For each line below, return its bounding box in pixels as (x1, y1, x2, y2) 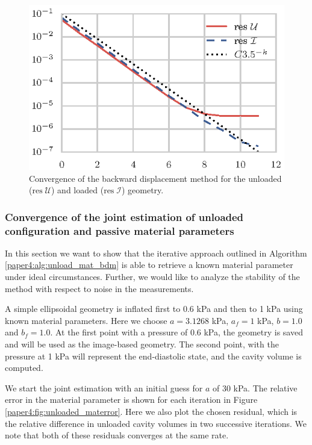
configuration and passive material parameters (5, 223, 234, 238)
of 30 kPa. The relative (212, 381, 298, 394)
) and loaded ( (51, 184, 104, 196)
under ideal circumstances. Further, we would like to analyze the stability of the (5, 270, 300, 283)
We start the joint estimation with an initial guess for (5, 381, 203, 394)
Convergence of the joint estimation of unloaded (5, 209, 244, 224)
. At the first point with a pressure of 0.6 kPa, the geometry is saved (50, 326, 303, 338)
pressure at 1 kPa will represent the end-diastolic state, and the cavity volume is (5, 349, 302, 362)
